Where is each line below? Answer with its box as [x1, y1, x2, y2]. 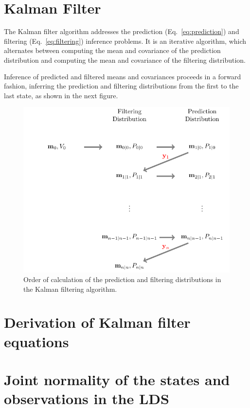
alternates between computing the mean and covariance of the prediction [4, 45, 221, 55]
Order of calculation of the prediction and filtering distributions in [23, 274, 221, 284]
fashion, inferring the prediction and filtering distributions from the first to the [4, 81, 239, 91]
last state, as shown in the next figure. [4, 90, 118, 100]
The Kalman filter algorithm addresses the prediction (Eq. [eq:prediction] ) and [4, 26, 239, 36]
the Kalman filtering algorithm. [23, 284, 117, 294]
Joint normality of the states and [4, 370, 230, 390]
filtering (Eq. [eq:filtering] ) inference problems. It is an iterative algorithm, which [4, 35, 247, 46]
